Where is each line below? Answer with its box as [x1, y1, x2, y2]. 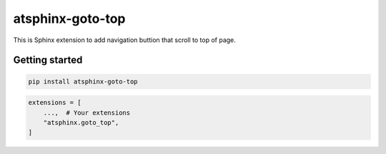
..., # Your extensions [43, 108, 131, 117]
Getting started [13, 54, 83, 66]
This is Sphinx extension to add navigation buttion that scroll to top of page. [13, 36, 236, 44]
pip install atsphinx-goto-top [28, 77, 139, 86]
